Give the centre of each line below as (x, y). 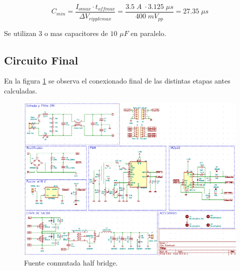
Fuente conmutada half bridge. (71, 263)
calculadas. (21, 90)
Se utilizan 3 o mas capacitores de (56, 33)
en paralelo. (148, 33)
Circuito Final (41, 60)
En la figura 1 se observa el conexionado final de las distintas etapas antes (117, 81)
